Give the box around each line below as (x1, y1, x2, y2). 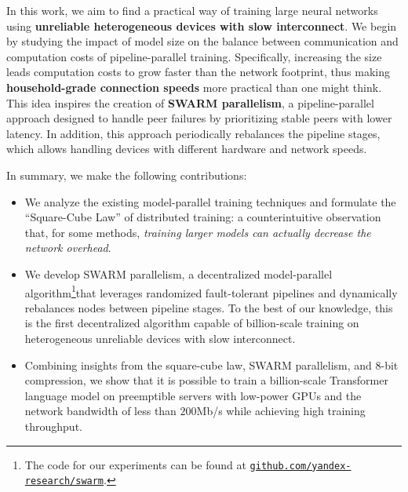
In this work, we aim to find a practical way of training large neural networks (6, 2, 378, 18)
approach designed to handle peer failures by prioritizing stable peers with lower (6, 110, 392, 126)
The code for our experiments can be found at (24, 456, 246, 472)
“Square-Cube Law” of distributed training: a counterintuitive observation (24, 209, 381, 225)
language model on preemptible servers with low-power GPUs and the (24, 387, 362, 403)
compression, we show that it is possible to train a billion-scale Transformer (24, 372, 388, 388)
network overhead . (24, 239, 111, 256)
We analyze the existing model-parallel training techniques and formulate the (24, 193, 396, 210)
